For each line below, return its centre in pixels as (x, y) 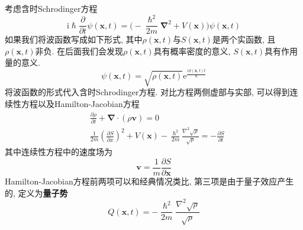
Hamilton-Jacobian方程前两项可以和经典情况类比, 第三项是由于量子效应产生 (149, 181)
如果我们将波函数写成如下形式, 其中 (74, 39)
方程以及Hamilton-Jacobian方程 (80, 104)
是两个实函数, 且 (244, 39)
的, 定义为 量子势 (36, 192)
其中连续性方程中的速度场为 (59, 152)
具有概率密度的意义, (192, 51)
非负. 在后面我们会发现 (79, 51)
